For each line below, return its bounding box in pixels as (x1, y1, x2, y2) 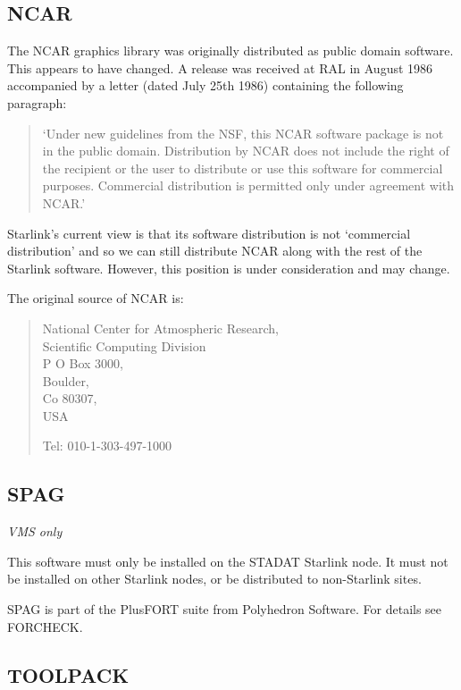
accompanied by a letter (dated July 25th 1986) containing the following (7, 76, 404, 95)
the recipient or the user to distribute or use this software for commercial (42, 158, 443, 177)
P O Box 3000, (42, 354, 124, 373)
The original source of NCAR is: (7, 289, 184, 307)
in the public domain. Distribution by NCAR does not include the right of (42, 141, 449, 160)
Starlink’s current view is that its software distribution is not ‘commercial (7, 223, 411, 242)
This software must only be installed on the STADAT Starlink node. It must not (7, 551, 448, 570)
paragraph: (7, 93, 67, 112)
